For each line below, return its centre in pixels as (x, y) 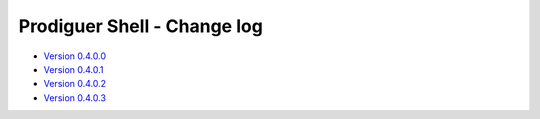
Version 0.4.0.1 (73, 69)
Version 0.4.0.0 (75, 56)
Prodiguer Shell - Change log (141, 26)
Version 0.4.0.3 (75, 97)
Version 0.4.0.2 (75, 84)
